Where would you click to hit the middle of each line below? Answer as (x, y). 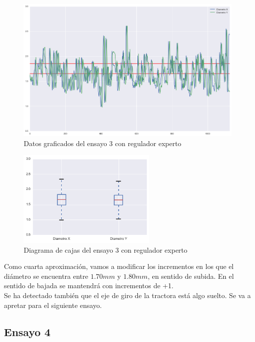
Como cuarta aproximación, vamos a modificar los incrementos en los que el (119, 266)
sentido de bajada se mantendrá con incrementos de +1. (89, 285)
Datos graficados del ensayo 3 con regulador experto (103, 143)
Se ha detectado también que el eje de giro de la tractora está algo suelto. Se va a (127, 295)
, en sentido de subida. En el (191, 276)
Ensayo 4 (27, 331)
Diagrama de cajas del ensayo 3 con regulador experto (106, 249)
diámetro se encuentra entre (46, 276)
